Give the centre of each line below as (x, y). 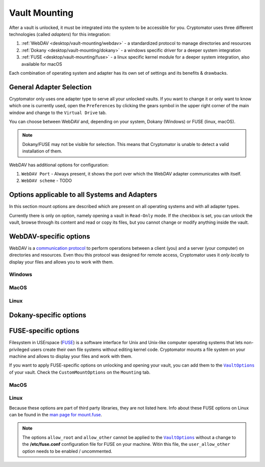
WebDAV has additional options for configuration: (59, 165)
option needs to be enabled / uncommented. (67, 451)
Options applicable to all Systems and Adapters (83, 195)
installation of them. (42, 151)
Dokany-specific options (48, 315)
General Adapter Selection (50, 87)
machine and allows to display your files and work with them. (71, 356)
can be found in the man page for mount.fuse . (56, 414)
